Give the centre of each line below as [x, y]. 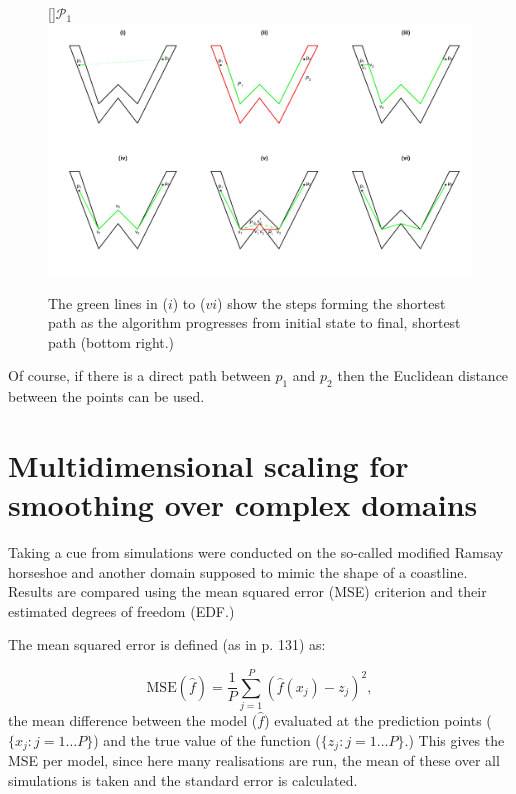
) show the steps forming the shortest [331, 302]
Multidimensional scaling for [208, 464]
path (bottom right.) [111, 341]
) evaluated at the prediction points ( [378, 720]
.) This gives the [454, 739]
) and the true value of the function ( [207, 739]
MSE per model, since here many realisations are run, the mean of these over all [254, 760]
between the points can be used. [106, 396]
